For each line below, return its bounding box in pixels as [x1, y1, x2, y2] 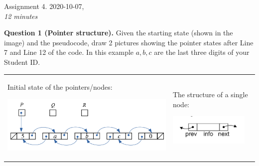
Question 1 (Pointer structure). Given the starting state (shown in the [4, 27, 233, 38]
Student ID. [4, 56, 40, 67]
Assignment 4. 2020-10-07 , [4, 1, 84, 11]
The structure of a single [172, 89, 248, 99]
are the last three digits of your [154, 47, 250, 57]
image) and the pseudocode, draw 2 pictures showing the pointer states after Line [4, 37, 254, 47]
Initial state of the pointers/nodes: [7, 82, 113, 92]
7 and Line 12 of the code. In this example [4, 47, 134, 57]
